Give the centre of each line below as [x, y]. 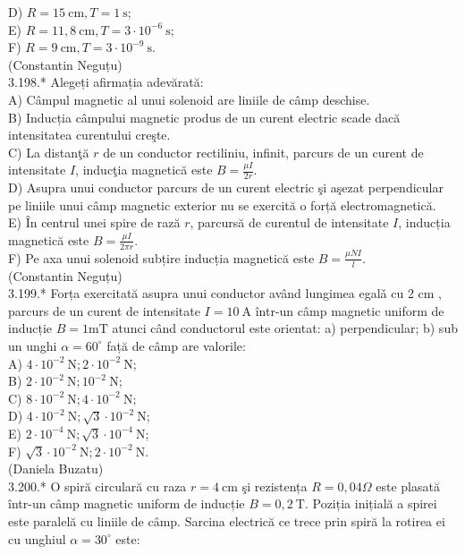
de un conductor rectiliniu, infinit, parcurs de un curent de [263, 152]
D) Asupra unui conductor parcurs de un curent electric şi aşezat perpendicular [226, 188]
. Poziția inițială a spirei [371, 503]
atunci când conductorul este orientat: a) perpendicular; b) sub [285, 328]
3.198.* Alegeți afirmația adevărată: [106, 82]
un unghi [33, 345]
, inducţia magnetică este [144, 170]
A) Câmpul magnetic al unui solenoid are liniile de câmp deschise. [189, 99]
